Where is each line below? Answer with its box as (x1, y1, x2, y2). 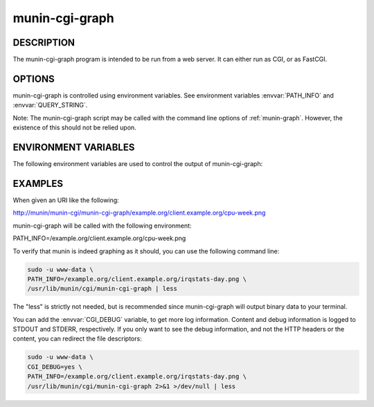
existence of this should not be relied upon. (12, 123, 136, 132)
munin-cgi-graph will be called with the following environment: (12, 221, 192, 230)
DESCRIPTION (12, 37, 75, 48)
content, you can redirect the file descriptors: (12, 334, 142, 343)
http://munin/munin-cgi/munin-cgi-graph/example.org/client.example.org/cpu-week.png (12, 208, 266, 217)
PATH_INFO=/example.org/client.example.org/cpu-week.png (12, 234, 186, 242)
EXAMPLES (12, 177, 64, 190)
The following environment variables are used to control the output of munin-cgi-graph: (12, 160, 263, 168)
